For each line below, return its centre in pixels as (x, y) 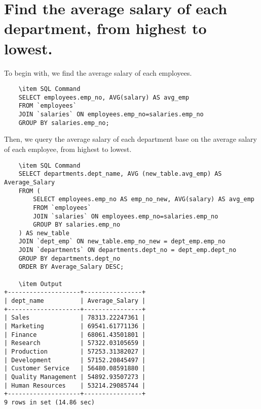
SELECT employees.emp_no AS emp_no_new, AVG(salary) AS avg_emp (144, 199)
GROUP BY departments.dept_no (69, 258)
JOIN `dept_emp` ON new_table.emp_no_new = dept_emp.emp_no (122, 242)
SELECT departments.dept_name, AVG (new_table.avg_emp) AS (120, 174)
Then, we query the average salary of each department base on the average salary (130, 139)
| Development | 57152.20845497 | (75, 360)
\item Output (40, 284)
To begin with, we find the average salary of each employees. (98, 72)
